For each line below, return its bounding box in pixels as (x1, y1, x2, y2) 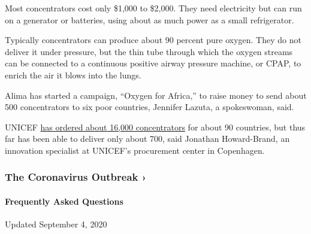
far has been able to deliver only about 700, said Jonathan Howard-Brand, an (5, 132, 290, 145)
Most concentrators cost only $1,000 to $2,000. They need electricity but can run (5, 2, 302, 14)
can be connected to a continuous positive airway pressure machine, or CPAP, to (5, 57, 301, 69)
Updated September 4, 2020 (5, 218, 107, 230)
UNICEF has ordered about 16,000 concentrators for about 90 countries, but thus (5, 120, 306, 133)
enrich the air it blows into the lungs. (5, 68, 141, 81)
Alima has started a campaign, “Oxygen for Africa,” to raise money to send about (5, 89, 307, 101)
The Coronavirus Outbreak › (5, 169, 147, 184)
